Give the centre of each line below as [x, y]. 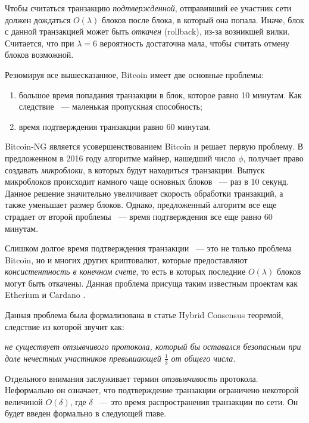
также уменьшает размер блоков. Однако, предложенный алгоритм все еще [141, 205]
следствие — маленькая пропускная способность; [110, 106]
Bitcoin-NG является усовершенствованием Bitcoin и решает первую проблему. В [154, 146]
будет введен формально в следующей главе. [86, 413]
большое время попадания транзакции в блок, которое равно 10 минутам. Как [160, 94]
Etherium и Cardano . [45, 295]
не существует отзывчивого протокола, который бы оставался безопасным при [153, 346]
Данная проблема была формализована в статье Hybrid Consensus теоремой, [144, 315]
